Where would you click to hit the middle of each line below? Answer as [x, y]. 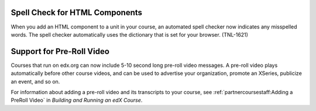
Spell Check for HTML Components [77, 12]
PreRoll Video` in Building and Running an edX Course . [77, 100]
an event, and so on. [35, 81]
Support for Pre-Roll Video [60, 51]
